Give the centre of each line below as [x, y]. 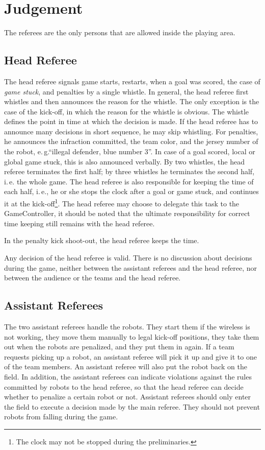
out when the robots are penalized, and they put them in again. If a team [119, 347]
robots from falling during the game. [61, 417]
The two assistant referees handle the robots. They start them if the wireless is [127, 327]
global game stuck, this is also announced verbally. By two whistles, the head [125, 161]
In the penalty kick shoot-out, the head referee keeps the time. [102, 240]
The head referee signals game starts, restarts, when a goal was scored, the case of [132, 81]
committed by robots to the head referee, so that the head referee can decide [124, 386]
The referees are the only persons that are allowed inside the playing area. [120, 32]
